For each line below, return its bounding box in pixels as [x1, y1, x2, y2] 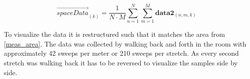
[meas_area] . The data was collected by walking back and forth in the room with [4, 38, 247, 48]
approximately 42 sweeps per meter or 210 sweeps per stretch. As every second [4, 48, 239, 58]
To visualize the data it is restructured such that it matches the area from [4, 29, 225, 39]
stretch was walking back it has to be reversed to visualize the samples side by [4, 57, 238, 67]
